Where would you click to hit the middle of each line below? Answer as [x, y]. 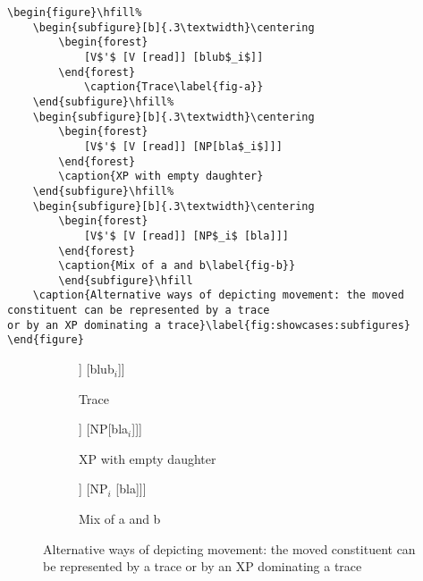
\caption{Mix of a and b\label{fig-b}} [177, 266]
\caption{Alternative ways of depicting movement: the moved [218, 295]
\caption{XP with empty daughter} [161, 177]
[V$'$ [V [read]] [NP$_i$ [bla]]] [186, 236]
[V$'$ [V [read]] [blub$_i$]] [173, 57]
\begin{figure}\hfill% [75, 13]
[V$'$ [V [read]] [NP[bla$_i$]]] [183, 146]
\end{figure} [46, 340]
